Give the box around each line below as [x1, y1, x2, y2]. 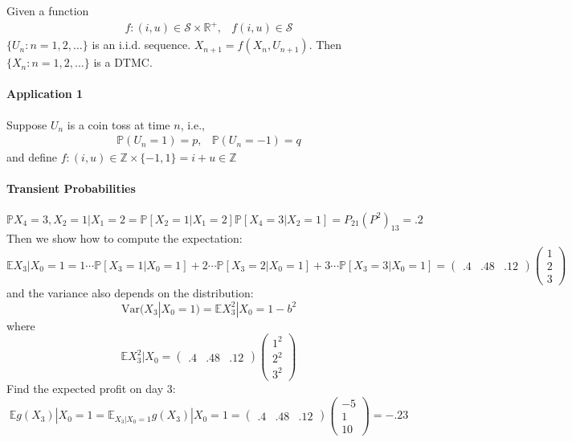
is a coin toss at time [67, 116, 170, 133]
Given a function [6, 2, 89, 18]
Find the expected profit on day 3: [6, 379, 176, 396]
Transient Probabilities [6, 180, 136, 197]
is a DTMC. [93, 54, 153, 71]
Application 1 [6, 85, 84, 102]
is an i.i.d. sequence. [92, 36, 191, 53]
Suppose [6, 116, 47, 133]
